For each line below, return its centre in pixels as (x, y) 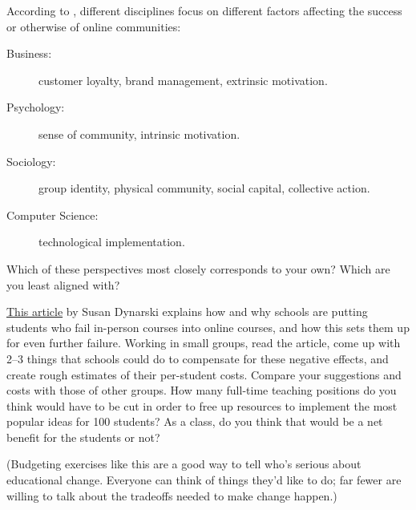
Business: (29, 53)
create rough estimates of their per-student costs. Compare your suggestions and (204, 374)
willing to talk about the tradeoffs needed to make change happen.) (172, 495)
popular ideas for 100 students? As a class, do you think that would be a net (195, 421)
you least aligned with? (63, 284)
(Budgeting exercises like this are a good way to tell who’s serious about (184, 464)
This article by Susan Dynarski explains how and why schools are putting (187, 312)
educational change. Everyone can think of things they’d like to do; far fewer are (204, 480)
